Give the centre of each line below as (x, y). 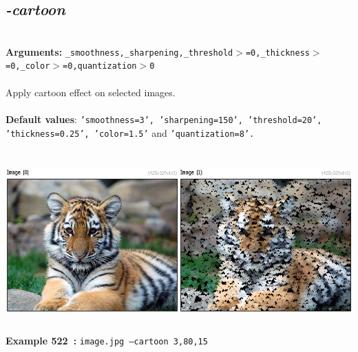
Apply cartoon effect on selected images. (91, 92)
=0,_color (28, 66)
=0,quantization (100, 66)
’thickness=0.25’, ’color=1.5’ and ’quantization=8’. (130, 132)
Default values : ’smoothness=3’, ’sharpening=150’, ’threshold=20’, (164, 119)
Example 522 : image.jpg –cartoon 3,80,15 (107, 341)
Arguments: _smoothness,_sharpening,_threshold (119, 51)
